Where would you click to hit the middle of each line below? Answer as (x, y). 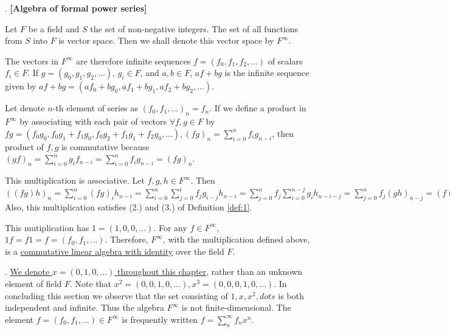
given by (21, 86)
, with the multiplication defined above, (236, 239)
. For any (170, 227)
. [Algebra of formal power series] (76, 8)
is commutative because (105, 146)
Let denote (25, 108)
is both (291, 295)
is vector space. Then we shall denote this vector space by (166, 40)
